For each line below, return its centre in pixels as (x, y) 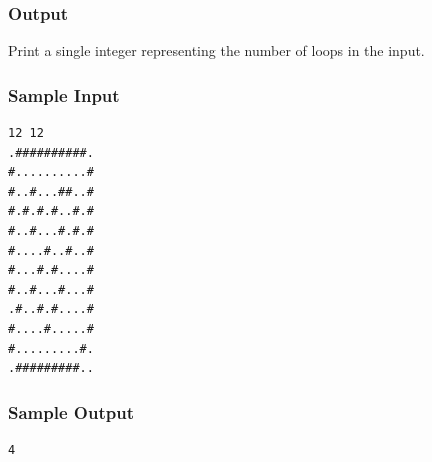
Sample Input (64, 94)
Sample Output (71, 411)
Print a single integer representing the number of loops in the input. (216, 50)
